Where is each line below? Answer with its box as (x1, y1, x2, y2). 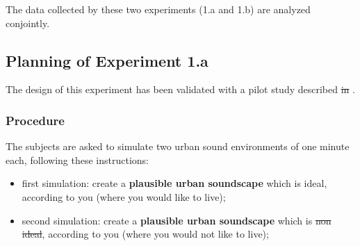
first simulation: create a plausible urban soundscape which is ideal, (22, 176, 327, 190)
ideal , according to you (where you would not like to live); (22, 227, 269, 241)
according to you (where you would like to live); (22, 189, 226, 204)
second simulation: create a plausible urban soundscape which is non (22, 213, 332, 227)
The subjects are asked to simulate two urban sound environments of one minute (6, 139, 350, 154)
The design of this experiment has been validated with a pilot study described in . (6, 82, 355, 97)
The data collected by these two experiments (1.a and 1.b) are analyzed (6, 2, 311, 16)
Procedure (6, 111, 65, 129)
